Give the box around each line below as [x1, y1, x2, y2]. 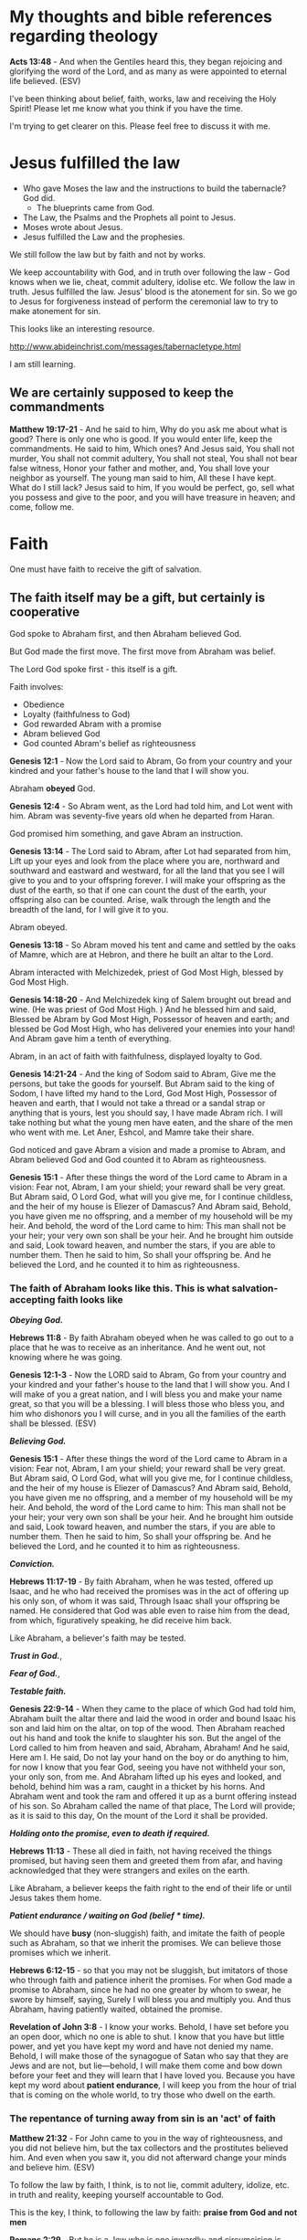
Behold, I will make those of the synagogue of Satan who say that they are [9, 2050, 290, 2061]
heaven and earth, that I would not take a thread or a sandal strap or [9, 1098, 266, 1109]
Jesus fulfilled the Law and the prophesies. [22, 231, 185, 242]
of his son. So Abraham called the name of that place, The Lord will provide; [9, 1800, 295, 1811]
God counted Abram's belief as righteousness [22, 738, 196, 749]
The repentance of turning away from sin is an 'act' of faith [9, 2112, 276, 2125]
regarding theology [9, 26, 158, 47]
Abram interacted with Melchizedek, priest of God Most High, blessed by [9, 967, 284, 978]
